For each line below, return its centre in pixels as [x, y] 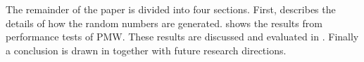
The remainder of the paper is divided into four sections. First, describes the [171, 9]
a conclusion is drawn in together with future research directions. [146, 50]
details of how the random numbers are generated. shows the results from [164, 23]
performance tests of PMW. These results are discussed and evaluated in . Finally [182, 37]
